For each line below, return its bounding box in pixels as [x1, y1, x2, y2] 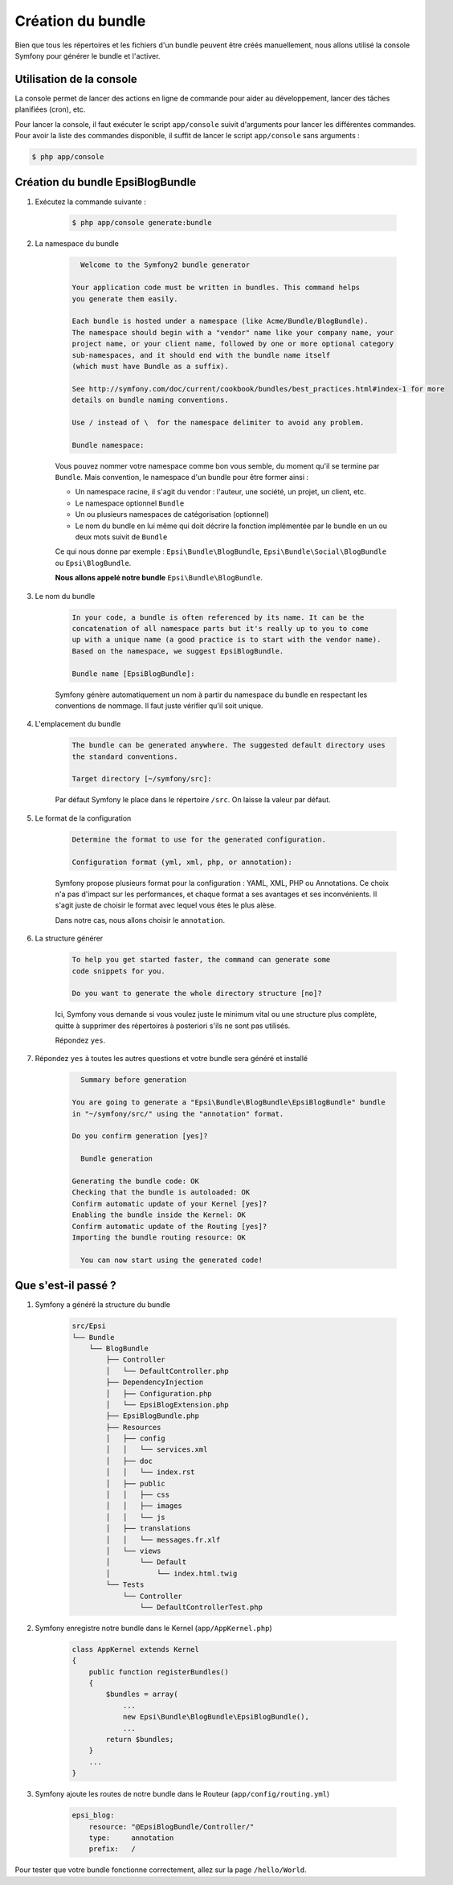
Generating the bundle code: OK [71, 1176, 200, 1186]
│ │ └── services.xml [105, 1445, 208, 1454]
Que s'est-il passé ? [14, 1279, 116, 1293]
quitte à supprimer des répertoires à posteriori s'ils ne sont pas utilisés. [55, 1021, 291, 1031]
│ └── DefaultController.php [105, 1367, 229, 1375]
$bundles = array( [105, 1690, 178, 1699]
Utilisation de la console [14, 72, 138, 86]
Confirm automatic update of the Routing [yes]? [71, 1222, 267, 1231]
